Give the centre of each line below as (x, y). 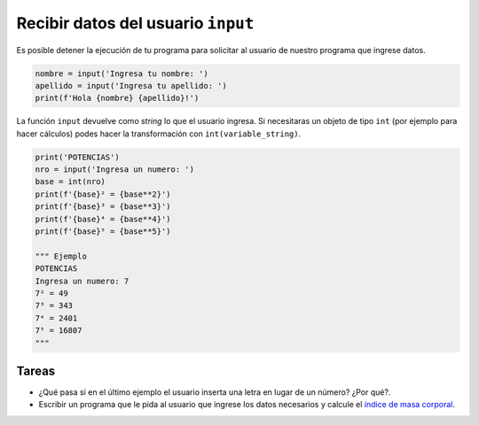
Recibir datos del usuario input (135, 23)
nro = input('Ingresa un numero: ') (115, 170)
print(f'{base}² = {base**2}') (103, 194)
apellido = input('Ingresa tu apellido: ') (131, 85)
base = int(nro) (71, 182)
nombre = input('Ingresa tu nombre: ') (122, 73)
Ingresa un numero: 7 (82, 281)
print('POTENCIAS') (77, 157)
